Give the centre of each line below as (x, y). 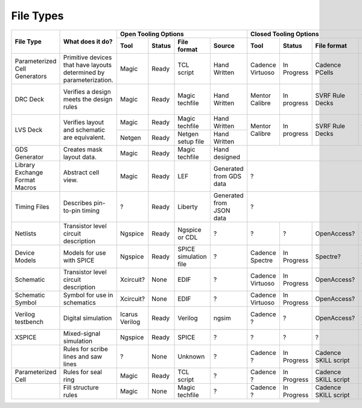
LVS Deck (29, 130)
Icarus (129, 314)
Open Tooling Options (152, 34)
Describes (78, 203)
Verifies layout (84, 123)
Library (25, 165)
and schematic (84, 130)
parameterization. (88, 80)
